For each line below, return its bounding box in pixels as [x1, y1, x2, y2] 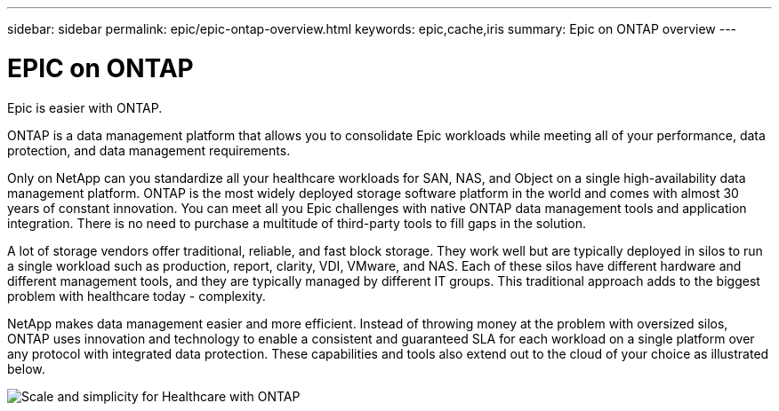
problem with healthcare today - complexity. [7, 288, 266, 304]
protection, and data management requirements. [7, 142, 291, 158]
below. [7, 360, 45, 376]
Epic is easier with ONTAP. [7, 99, 163, 115]
